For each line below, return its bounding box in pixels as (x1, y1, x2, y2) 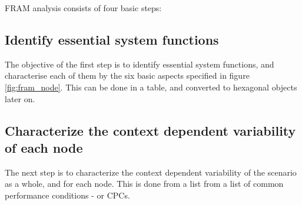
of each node (5, 138, 83, 156)
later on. (5, 92, 35, 105)
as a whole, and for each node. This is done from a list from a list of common (5, 177, 284, 190)
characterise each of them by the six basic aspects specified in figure (5, 69, 250, 82)
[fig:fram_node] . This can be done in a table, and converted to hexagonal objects (5, 80, 297, 93)
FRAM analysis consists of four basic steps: (5, 2, 162, 14)
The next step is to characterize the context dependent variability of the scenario (5, 166, 297, 178)
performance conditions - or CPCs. (5, 189, 130, 201)
